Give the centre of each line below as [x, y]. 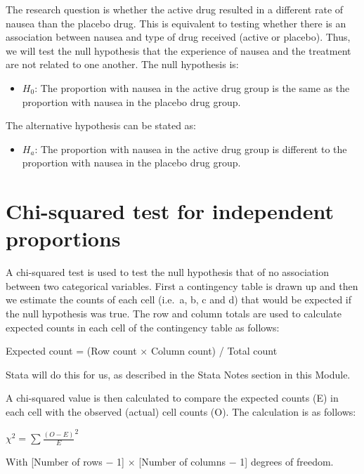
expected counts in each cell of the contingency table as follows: [143, 327]
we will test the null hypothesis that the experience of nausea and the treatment [178, 50]
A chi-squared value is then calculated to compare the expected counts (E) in [172, 398]
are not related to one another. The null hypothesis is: [122, 64]
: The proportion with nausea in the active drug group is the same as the [192, 87]
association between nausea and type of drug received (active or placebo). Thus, [178, 37]
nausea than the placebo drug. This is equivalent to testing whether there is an [176, 23]
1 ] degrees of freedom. [287, 462]
